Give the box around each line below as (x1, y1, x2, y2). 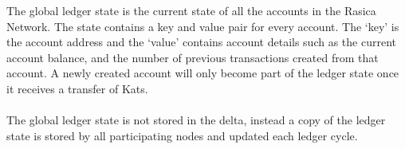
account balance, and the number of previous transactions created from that (6, 49, 379, 65)
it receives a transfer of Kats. (6, 80, 148, 96)
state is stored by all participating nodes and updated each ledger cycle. (6, 127, 358, 143)
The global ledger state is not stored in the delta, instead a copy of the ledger (6, 112, 386, 128)
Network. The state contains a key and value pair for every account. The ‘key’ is (6, 18, 399, 34)
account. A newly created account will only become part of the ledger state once (6, 65, 399, 81)
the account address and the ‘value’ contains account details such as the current (6, 33, 396, 50)
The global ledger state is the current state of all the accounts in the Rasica (6, 2, 376, 18)
